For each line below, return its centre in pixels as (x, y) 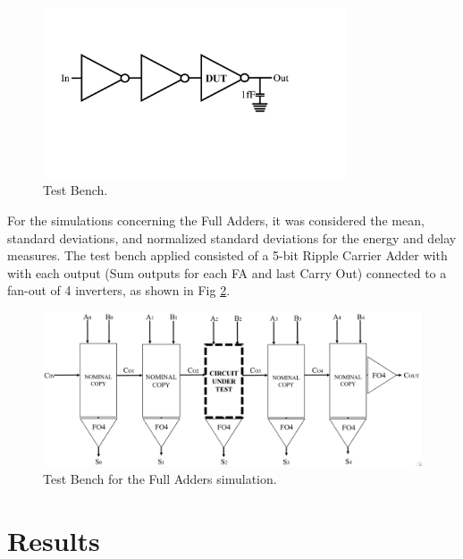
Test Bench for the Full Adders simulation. (160, 478)
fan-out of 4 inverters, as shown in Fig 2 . (119, 290)
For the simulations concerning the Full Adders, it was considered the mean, (216, 220)
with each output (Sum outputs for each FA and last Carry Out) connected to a (227, 272)
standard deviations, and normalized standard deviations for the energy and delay (232, 237)
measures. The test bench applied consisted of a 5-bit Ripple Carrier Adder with (227, 255)
